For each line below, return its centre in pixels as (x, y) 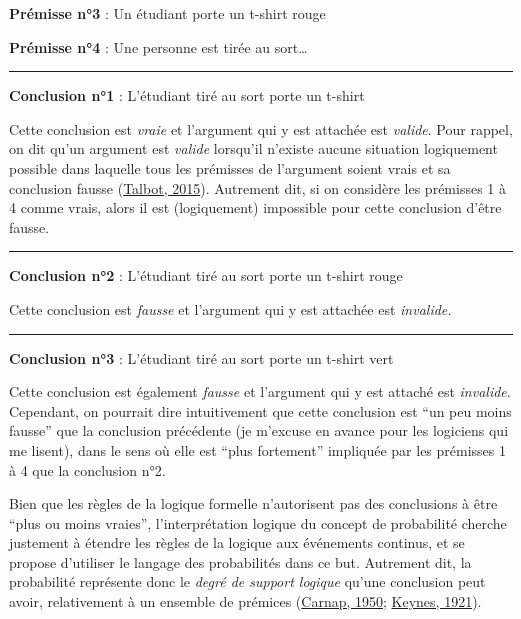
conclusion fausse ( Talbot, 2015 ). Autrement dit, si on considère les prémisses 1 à (257, 187)
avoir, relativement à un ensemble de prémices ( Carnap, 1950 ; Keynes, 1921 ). (245, 601)
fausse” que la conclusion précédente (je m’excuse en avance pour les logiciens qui (259, 430)
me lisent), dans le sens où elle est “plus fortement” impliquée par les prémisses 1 (258, 449)
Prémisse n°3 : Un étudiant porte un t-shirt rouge (167, 13)
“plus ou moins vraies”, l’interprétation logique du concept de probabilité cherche (258, 522)
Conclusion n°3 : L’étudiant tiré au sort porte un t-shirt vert (201, 357)
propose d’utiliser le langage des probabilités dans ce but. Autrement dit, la (240, 561)
